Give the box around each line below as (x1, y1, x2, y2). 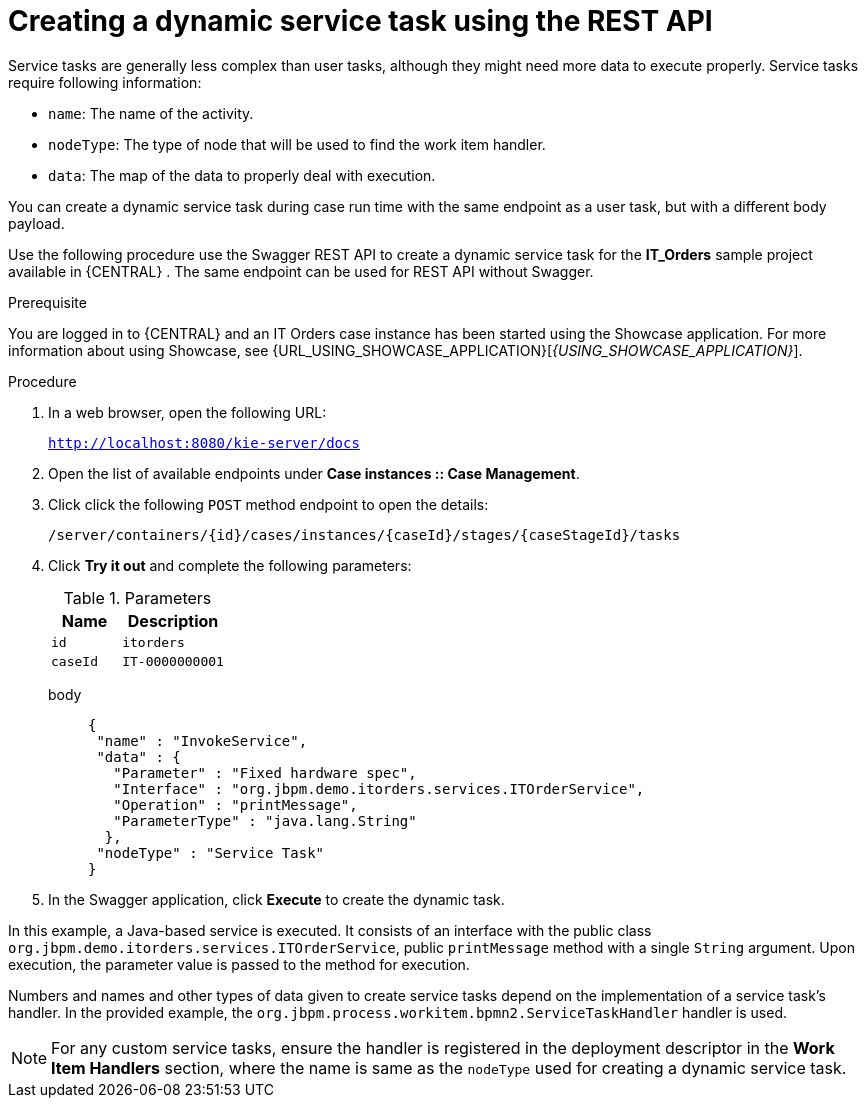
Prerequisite (8, 293, 87, 311)
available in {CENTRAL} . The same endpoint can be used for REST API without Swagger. (8, 262, 594, 280)
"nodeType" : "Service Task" (96, 844, 325, 861)
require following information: (8, 73, 202, 91)
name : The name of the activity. (48, 104, 254, 122)
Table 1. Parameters (63, 587, 212, 608)
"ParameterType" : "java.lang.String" (113, 812, 417, 829)
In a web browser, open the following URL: (48, 403, 327, 421)
